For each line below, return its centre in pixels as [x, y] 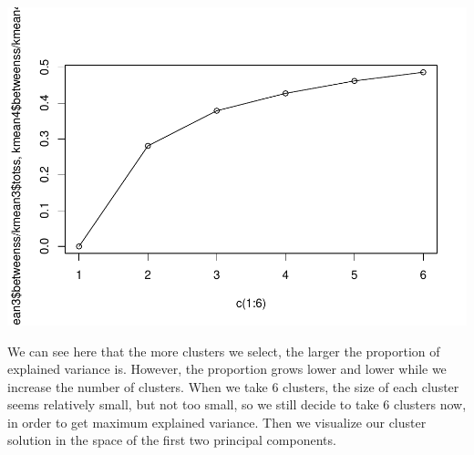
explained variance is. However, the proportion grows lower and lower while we [227, 369]
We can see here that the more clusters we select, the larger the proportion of [224, 351]
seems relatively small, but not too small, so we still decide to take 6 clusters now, [237, 404]
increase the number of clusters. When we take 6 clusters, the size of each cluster [233, 386]
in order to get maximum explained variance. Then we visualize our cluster [217, 422]
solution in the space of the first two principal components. [172, 440]
